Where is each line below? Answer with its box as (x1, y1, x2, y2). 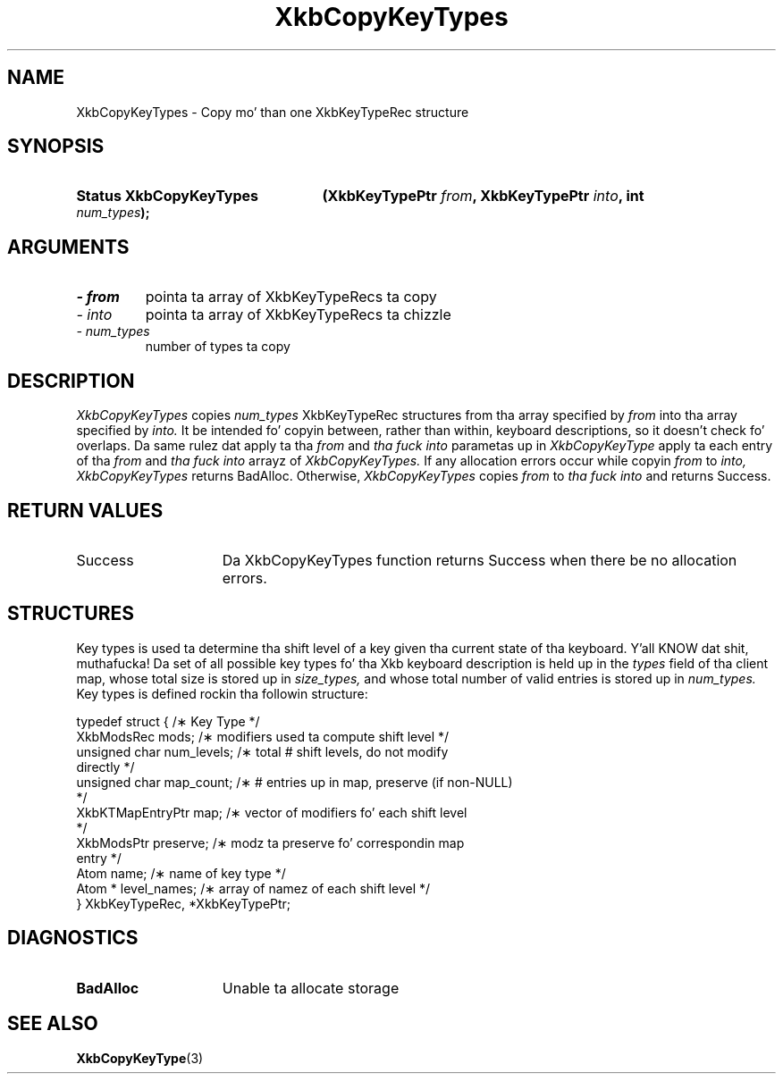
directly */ (76, 758, 135, 775)
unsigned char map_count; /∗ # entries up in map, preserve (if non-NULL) (76, 774, 513, 790)
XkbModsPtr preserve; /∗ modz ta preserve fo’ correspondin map (76, 834, 465, 851)
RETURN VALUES (7, 499, 164, 522)
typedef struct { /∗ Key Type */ (76, 713, 260, 729)
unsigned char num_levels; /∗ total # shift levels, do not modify (76, 743, 449, 759)
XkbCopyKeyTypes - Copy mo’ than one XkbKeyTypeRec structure (76, 104, 469, 120)
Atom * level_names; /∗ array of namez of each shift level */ (76, 880, 431, 896)
